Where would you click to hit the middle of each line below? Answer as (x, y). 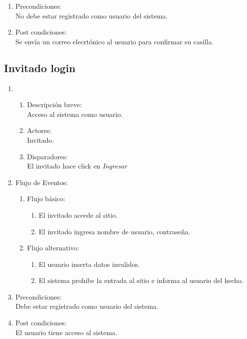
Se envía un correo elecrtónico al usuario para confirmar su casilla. (114, 41)
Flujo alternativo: (53, 248)
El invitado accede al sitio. (78, 215)
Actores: (39, 130)
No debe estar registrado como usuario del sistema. (92, 15)
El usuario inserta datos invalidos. (89, 264)
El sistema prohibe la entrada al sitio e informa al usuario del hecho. (141, 280)
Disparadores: (47, 156)
